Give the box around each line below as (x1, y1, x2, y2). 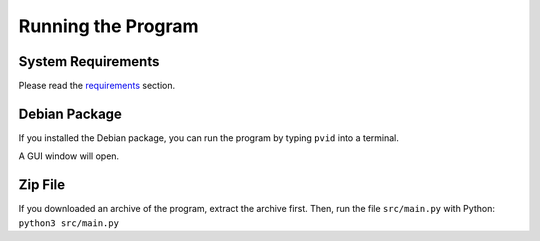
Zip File (18, 176, 66, 194)
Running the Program (18, 15, 199, 37)
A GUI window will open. (18, 150, 120, 162)
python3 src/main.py (18, 217, 120, 229)
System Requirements (18, 53, 160, 70)
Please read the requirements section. (18, 80, 175, 92)
